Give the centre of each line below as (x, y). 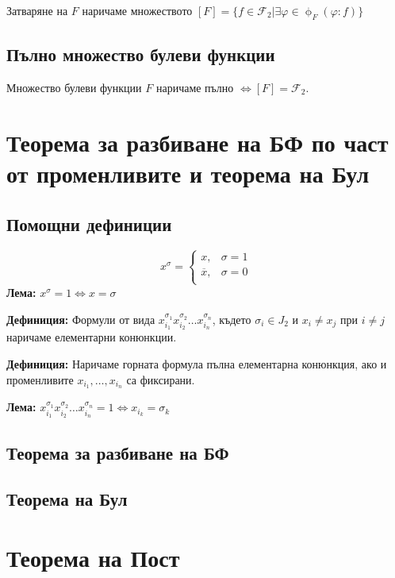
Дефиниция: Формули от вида (81, 319)
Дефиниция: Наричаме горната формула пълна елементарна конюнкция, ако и (197, 363)
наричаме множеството (137, 10)
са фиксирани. (161, 379)
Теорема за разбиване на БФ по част (197, 142)
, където (232, 319)
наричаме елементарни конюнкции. (92, 337)
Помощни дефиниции (89, 223)
